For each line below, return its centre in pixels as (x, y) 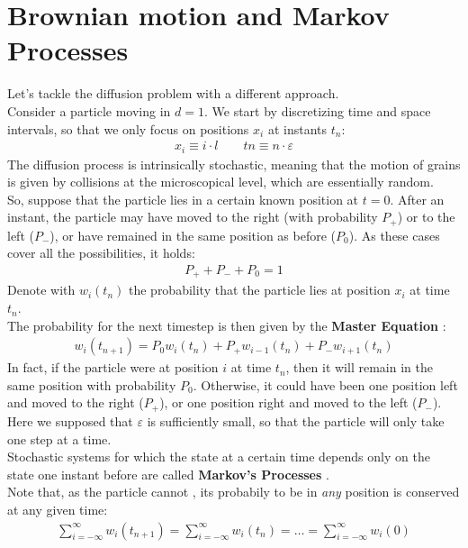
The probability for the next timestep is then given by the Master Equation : (227, 325)
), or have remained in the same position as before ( (193, 235)
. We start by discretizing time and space (317, 110)
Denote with (41, 290)
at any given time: (58, 509)
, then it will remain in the (359, 367)
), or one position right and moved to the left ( (288, 402)
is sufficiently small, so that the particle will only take (296, 420)
